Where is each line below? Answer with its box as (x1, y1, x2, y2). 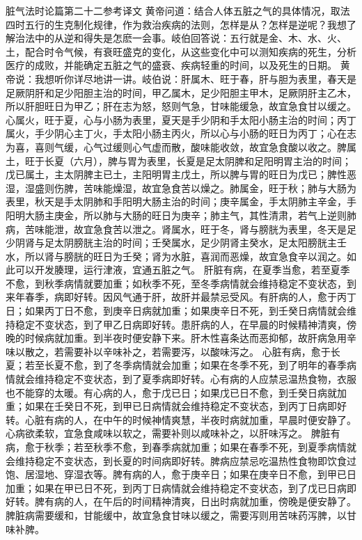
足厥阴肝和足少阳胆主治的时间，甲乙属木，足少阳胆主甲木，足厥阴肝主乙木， (6, 85, 356, 100)
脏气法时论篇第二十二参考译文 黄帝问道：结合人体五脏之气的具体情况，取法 (6, 3, 350, 17)
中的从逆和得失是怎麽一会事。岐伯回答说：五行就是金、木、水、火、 (34, 31, 347, 45)
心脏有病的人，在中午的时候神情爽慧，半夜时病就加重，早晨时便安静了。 (24, 412, 356, 427)
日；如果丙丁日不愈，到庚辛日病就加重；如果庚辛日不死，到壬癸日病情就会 (6, 303, 347, 318)
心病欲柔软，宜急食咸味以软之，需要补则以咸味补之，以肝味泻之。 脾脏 (6, 426, 331, 440)
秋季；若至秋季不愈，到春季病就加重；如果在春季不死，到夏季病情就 (44, 440, 356, 454)
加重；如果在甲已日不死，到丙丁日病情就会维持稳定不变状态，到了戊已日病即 (6, 480, 356, 495)
